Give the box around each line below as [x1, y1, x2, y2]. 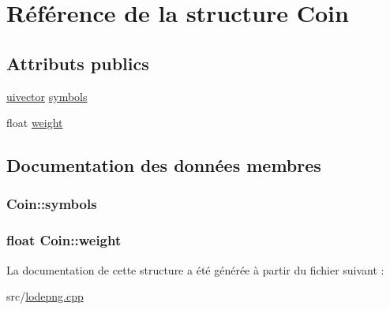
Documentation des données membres [6, 153, 321, 177]
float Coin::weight [6, 230, 122, 250]
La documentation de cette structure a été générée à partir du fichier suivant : [6, 261, 384, 278]
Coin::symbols [6, 194, 97, 214]
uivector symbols [6, 88, 88, 104]
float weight [6, 114, 63, 131]
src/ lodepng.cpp [6, 288, 84, 304]
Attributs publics [6, 50, 149, 75]
